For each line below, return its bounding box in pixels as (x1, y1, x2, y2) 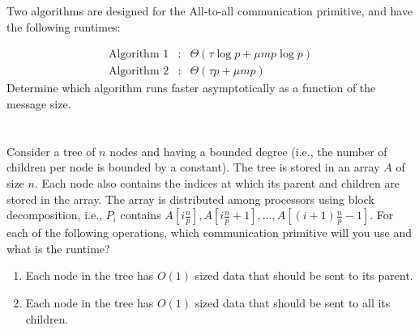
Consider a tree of (6, 142, 96, 159)
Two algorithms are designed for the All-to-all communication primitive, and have (6, 2, 413, 19)
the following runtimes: (6, 18, 121, 35)
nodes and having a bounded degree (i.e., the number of (109, 142, 387, 159)
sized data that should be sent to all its (195, 294, 391, 311)
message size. (6, 95, 71, 112)
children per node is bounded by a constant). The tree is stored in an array (6, 159, 380, 176)
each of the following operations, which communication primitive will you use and (6, 224, 412, 241)
